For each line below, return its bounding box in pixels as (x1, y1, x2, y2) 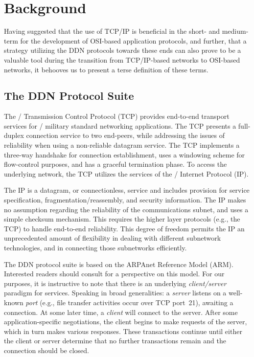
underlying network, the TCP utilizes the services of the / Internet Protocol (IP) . (4, 168, 249, 178)
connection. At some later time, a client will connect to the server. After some (4, 307, 238, 317)
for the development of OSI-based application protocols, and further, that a (20, 35, 247, 45)
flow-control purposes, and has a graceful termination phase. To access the (4, 159, 227, 169)
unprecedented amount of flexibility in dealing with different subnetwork (4, 233, 221, 243)
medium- (222, 26, 249, 36)
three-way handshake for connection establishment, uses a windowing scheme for (4, 149, 245, 159)
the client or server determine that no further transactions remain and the (4, 335, 226, 346)
